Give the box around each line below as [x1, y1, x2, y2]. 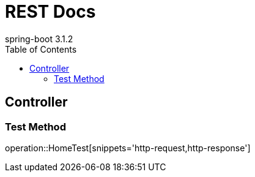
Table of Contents [5, 43, 77, 55]
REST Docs [5, 1, 96, 22]
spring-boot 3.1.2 [5, 33, 73, 44]
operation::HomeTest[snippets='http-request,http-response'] [5, 142, 251, 153]
